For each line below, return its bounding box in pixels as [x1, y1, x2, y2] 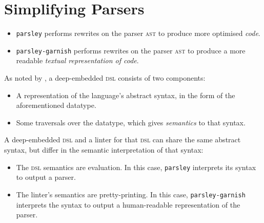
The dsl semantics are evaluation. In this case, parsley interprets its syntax [16, 161, 256, 172]
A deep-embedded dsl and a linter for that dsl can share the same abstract [4, 134, 241, 145]
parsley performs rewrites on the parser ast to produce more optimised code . [16, 28, 260, 39]
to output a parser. [16, 172, 76, 182]
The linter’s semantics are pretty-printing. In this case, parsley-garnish [16, 189, 246, 199]
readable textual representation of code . [16, 55, 139, 66]
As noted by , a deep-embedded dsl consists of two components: [4, 72, 206, 83]
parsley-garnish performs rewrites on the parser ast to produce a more [16, 45, 246, 55]
